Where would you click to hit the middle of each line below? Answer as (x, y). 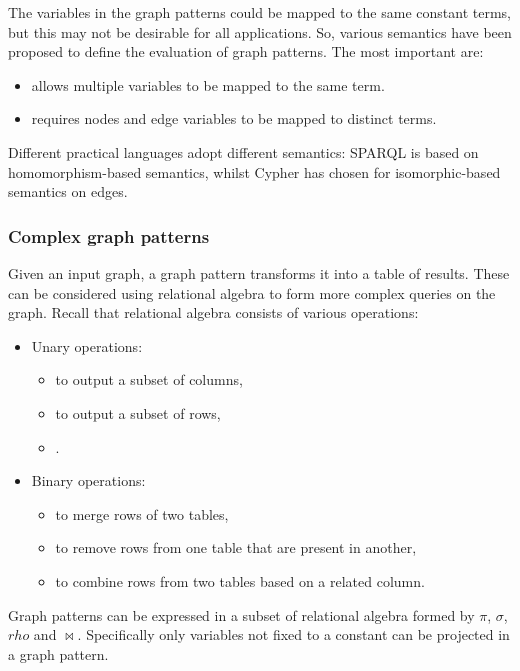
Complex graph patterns (109, 235)
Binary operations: (88, 480)
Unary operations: (87, 345)
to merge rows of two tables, (142, 513)
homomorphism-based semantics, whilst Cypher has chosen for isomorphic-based (254, 171)
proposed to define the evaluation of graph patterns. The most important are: (246, 51)
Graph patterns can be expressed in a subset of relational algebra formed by (241, 614)
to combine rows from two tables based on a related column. (240, 580)
